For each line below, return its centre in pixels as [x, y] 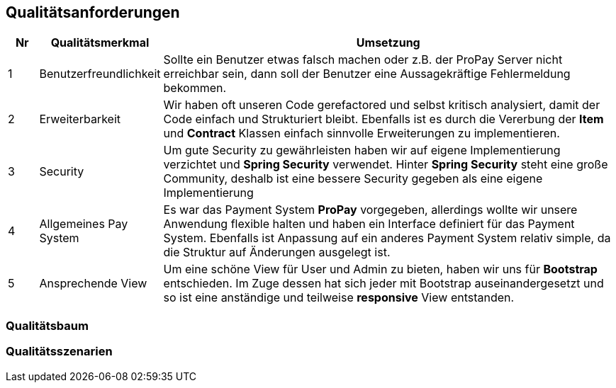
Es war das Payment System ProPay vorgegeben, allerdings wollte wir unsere [370, 210]
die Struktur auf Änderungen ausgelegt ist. [277, 252]
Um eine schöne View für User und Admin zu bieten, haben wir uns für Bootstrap [380, 269]
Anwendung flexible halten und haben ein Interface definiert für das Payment [369, 224]
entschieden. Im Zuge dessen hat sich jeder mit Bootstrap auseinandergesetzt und [383, 284]
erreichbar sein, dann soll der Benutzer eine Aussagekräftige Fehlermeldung [367, 74]
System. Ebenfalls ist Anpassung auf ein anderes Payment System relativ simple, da [387, 238]
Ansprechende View [93, 284]
